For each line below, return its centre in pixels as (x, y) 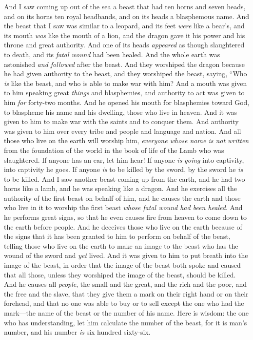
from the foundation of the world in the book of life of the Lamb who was (114, 150)
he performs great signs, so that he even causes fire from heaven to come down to (125, 217)
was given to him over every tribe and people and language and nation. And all (123, 131)
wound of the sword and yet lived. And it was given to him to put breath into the (126, 255)
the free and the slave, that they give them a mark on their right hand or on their (126, 293)
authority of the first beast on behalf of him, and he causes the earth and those (122, 198)
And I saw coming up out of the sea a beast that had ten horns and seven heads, (125, 6)
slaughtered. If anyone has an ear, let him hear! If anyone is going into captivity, (124, 159)
